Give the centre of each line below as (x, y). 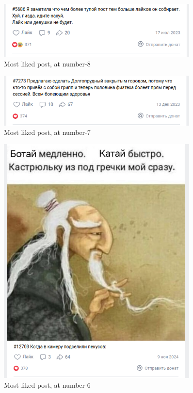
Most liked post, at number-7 (47, 132)
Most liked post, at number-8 (47, 63)
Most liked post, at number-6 (47, 385)
